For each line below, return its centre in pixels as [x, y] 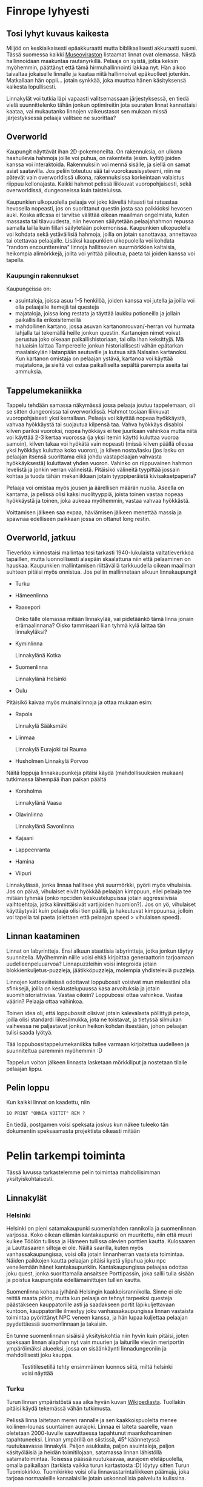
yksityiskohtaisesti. [30, 1179]
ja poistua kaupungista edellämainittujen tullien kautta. [74, 1280]
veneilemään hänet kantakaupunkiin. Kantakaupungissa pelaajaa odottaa [97, 1267]
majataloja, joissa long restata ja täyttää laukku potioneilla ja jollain [98, 314]
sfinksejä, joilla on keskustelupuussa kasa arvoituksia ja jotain [83, 988]
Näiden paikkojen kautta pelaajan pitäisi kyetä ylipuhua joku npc [86, 1260]
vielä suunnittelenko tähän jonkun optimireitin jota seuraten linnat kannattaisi [101, 105]
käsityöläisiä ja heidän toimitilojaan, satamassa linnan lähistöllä [84, 1452]
